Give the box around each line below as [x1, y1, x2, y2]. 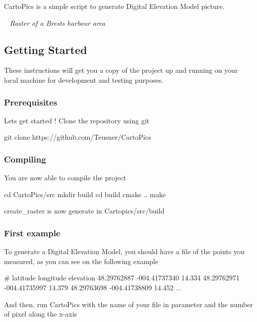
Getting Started [4, 42, 87, 57]
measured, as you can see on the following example [4, 256, 158, 266]
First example [4, 226, 61, 239]
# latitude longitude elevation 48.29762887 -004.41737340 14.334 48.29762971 [4, 272, 240, 283]
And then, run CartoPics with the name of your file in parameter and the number [4, 299, 253, 309]
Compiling [4, 153, 46, 165]
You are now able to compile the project [4, 172, 127, 183]
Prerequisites [4, 96, 58, 108]
